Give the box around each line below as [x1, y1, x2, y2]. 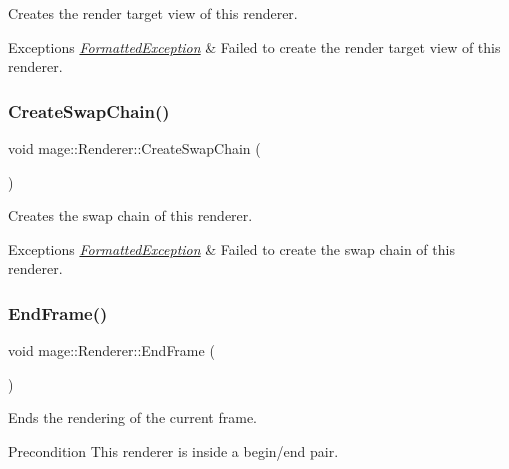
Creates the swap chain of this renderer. [8, 205, 253, 226]
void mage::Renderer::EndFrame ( [8, 340, 215, 361]
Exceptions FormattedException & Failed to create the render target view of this [8, 36, 501, 57]
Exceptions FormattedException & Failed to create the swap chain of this [8, 238, 455, 259]
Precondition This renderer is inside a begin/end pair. [8, 440, 339, 461]
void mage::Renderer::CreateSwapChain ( [8, 138, 261, 158]
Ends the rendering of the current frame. [8, 407, 257, 428]
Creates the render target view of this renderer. [8, 3, 298, 23]
